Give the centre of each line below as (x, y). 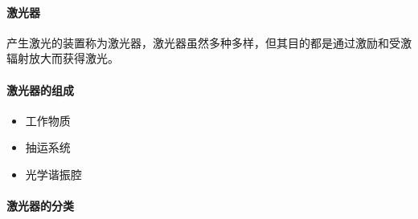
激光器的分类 (40, 206)
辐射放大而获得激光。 (63, 58)
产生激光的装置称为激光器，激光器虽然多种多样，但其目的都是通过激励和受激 (209, 42)
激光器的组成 (40, 89)
